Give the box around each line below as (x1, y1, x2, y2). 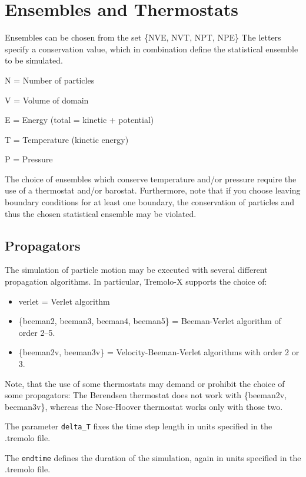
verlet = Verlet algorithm (18, 295, 110, 307)
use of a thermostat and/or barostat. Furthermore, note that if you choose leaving (5, 184, 301, 196)
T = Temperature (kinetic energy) (5, 133, 129, 145)
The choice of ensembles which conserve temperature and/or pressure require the (5, 172, 297, 185)
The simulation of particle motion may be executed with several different (5, 263, 268, 276)
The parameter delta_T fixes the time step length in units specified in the (5, 420, 272, 432)
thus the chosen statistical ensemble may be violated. (5, 207, 197, 219)
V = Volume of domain (5, 94, 89, 106)
